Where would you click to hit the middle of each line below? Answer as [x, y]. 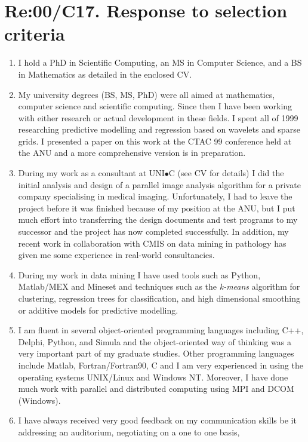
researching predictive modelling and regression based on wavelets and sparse [159, 129]
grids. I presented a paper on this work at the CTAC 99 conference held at [155, 141]
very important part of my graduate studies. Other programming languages [156, 353]
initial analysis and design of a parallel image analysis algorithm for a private [159, 184]
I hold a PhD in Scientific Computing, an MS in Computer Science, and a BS [160, 62]
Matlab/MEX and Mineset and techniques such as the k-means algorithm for [159, 286]
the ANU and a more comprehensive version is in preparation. [132, 153]
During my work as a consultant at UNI [91, 173]
